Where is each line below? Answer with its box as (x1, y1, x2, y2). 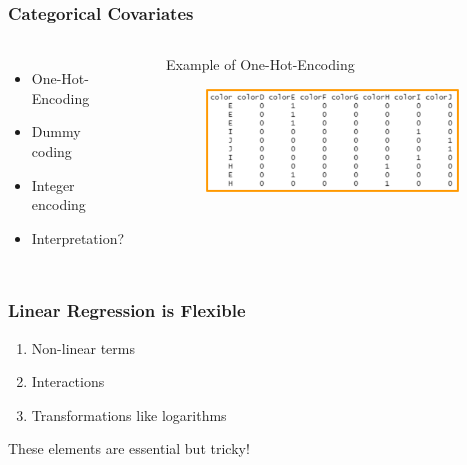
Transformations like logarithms (31, 404, 227, 425)
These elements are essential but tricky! (8, 438, 250, 459)
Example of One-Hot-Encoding (166, 54, 355, 75)
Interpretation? (31, 227, 125, 248)
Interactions (31, 371, 105, 392)
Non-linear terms (31, 337, 136, 358)
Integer (31, 174, 75, 195)
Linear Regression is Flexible (8, 298, 246, 323)
